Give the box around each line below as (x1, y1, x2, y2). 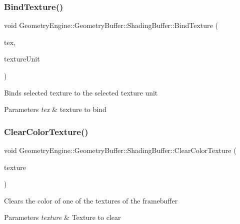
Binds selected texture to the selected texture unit (4, 87, 158, 97)
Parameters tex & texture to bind (4, 104, 106, 114)
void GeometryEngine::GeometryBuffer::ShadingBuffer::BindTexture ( (4, 20, 218, 30)
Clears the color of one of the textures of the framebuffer (4, 195, 178, 205)
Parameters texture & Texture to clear (4, 212, 121, 222)
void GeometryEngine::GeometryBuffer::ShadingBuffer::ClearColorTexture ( (4, 145, 236, 155)
